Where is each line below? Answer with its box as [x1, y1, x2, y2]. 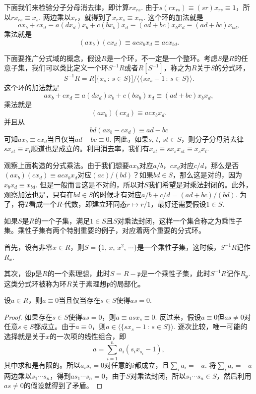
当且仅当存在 [59, 295, 101, 305]
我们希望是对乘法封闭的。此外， [148, 179, 253, 190]
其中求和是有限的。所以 [4, 359, 80, 370]
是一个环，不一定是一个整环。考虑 [106, 53, 218, 63]
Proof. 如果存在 [4, 311, 53, 322]
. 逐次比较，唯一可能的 [174, 321, 248, 332]
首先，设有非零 [4, 242, 53, 252]
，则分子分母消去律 [181, 133, 244, 144]
